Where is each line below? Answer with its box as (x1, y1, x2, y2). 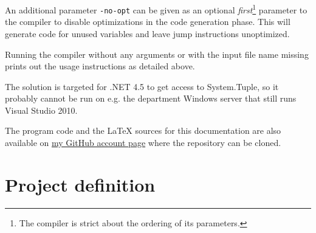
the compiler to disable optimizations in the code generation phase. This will (5, 15, 290, 28)
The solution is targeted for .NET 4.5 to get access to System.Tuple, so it (5, 80, 279, 92)
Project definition (5, 172, 156, 196)
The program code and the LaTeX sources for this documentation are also (5, 124, 281, 137)
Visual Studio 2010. (5, 103, 78, 116)
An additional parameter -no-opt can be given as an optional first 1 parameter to (5, 2, 307, 16)
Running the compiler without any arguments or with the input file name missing (5, 47, 309, 60)
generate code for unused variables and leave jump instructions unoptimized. (5, 27, 290, 40)
